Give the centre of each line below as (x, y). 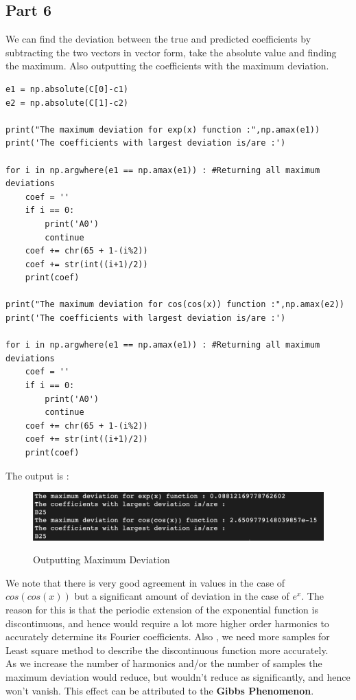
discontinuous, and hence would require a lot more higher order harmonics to (167, 623)
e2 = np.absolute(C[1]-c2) (67, 103)
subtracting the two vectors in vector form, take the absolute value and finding (171, 52)
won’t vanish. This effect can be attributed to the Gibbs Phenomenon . (160, 690)
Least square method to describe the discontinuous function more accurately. (167, 650)
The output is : (37, 475)
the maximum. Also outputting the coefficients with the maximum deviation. (167, 66)
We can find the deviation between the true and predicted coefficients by (158, 39)
